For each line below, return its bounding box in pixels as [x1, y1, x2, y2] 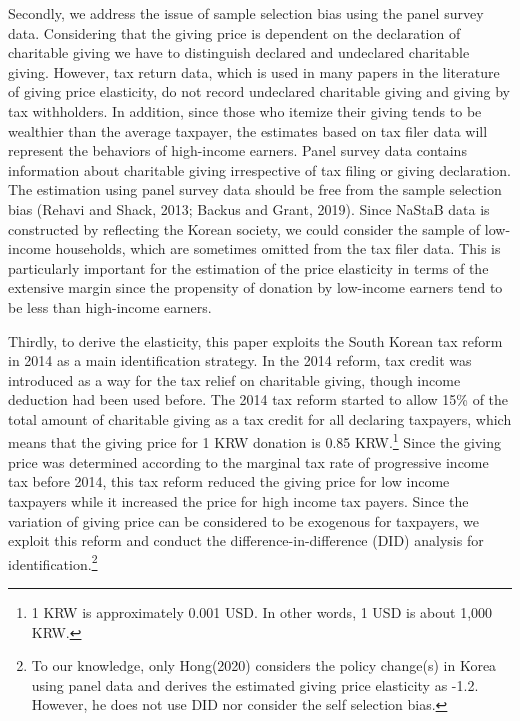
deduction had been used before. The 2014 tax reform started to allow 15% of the [8, 389, 509, 410]
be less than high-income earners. [8, 296, 212, 317]
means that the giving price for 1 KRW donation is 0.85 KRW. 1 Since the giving [8, 429, 501, 453]
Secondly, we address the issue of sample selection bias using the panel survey [8, 3, 484, 23]
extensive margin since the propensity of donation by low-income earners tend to [8, 277, 503, 298]
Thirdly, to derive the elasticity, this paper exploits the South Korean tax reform [8, 330, 503, 351]
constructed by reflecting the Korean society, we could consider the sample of [8, 218, 481, 239]
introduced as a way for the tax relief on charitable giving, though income [8, 369, 461, 390]
